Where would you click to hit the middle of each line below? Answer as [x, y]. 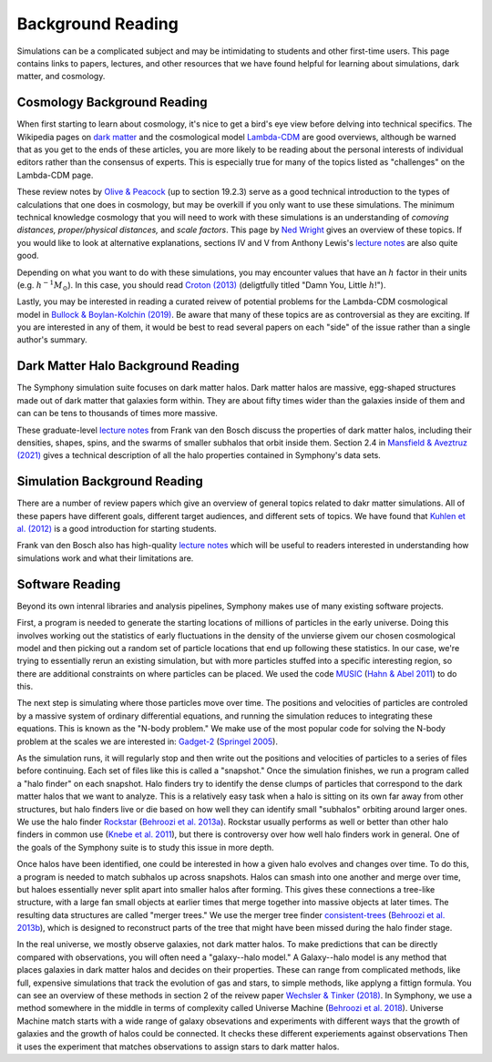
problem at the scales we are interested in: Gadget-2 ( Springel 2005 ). [147, 741]
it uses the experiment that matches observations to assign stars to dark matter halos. [178, 1047]
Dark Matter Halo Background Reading [128, 366]
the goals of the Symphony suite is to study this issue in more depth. [145, 847]
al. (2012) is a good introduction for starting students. [117, 529]
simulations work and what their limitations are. [105, 558]
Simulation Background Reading [110, 481]
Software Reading [69, 584]
